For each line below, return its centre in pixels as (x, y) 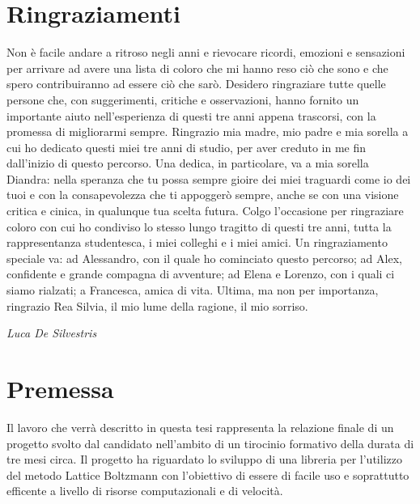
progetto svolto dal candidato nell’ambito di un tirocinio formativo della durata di (210, 443)
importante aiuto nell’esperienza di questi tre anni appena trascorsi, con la (191, 115)
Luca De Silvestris (52, 333)
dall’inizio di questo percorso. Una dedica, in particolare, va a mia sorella (188, 163)
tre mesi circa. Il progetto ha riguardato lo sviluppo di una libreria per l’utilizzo (204, 459)
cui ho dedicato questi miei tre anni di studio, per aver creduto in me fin (187, 147)
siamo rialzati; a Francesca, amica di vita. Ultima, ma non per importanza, (193, 290)
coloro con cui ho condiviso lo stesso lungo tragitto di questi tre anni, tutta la (199, 226)
